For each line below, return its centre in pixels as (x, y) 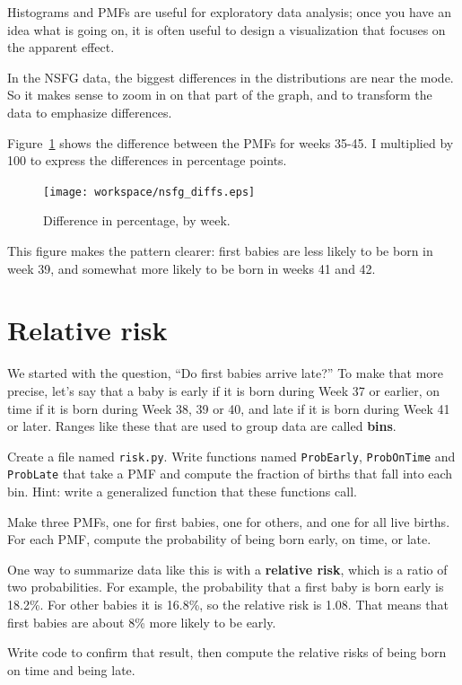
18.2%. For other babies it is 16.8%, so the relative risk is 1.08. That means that (228, 604)
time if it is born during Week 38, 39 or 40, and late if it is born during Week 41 (229, 408)
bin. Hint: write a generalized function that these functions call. (182, 491)
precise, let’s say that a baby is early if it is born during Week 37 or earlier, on (224, 390)
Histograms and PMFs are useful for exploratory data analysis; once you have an (229, 12)
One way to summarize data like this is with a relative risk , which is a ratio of (227, 569)
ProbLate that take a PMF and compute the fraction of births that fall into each (230, 474)
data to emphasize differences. (90, 112)
